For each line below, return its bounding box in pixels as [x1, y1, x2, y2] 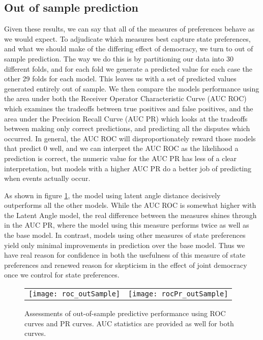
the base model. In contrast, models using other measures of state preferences [4, 230, 246, 240]
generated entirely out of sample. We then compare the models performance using [4, 83, 259, 94]
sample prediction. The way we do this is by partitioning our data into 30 [4, 53, 234, 64]
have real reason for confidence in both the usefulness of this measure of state [4, 250, 246, 260]
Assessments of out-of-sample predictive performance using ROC [24, 308, 226, 319]
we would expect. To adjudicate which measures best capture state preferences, [4, 33, 251, 44]
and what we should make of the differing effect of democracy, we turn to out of [4, 43, 253, 54]
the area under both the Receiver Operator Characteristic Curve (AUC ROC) [4, 93, 247, 104]
